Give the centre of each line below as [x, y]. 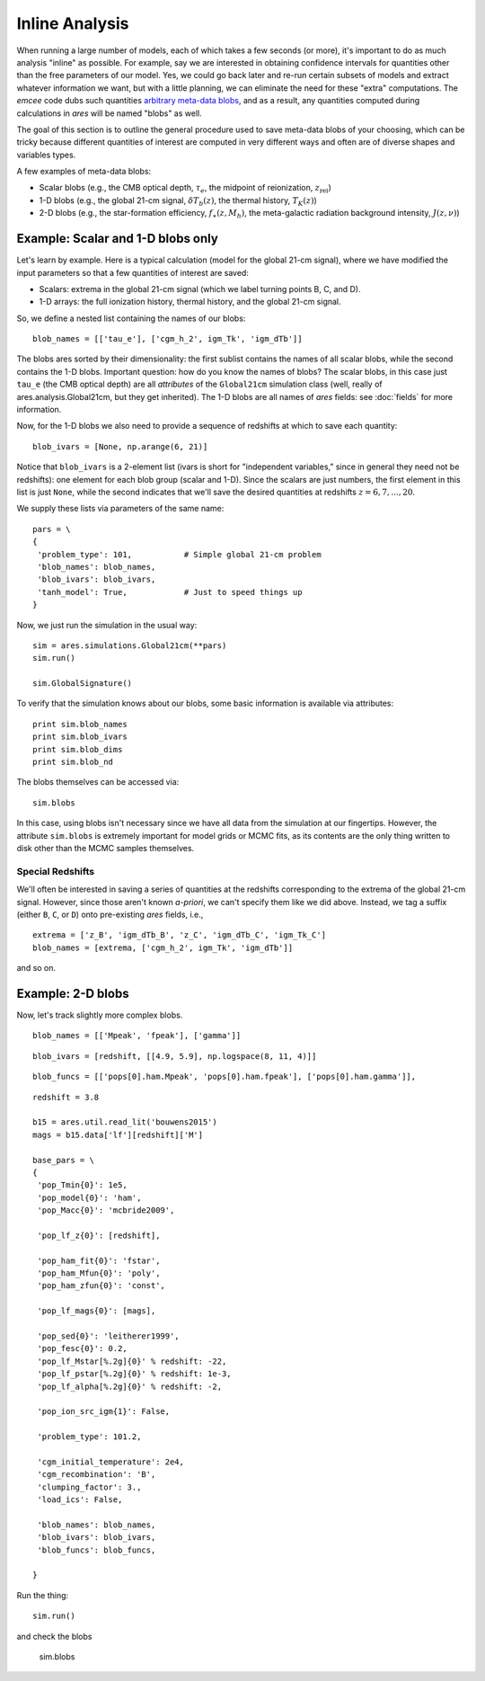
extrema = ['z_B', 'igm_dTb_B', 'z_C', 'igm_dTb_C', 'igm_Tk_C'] [180, 935]
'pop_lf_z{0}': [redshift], [99, 1235]
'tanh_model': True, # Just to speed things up [170, 592]
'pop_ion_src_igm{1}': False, [104, 1412]
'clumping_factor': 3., [89, 1487]
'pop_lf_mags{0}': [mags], [97, 1311]
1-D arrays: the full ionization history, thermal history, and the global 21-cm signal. [190, 302]
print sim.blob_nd [73, 762]
